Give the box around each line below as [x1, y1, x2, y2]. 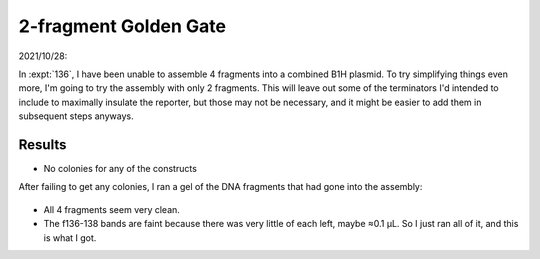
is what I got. [43, 231, 97, 244]
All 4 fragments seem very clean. [43, 203, 180, 215]
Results [18, 136, 67, 153]
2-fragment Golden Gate [18, 15, 227, 37]
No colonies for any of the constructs [43, 163, 197, 175]
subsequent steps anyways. [18, 110, 134, 122]
